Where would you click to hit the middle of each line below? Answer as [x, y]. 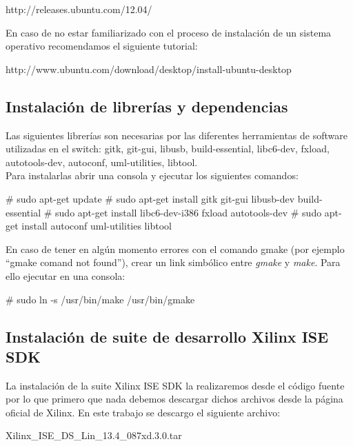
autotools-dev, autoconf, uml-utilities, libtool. [102, 162]
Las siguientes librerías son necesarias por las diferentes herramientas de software [176, 135]
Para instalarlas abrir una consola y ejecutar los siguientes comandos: [152, 175]
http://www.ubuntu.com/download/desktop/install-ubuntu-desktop [149, 69]
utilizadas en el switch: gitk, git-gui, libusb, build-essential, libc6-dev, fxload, [168, 149]
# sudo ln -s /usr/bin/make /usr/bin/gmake [100, 299]
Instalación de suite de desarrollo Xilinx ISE [167, 336]
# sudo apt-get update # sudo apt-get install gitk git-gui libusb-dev [150, 198]
